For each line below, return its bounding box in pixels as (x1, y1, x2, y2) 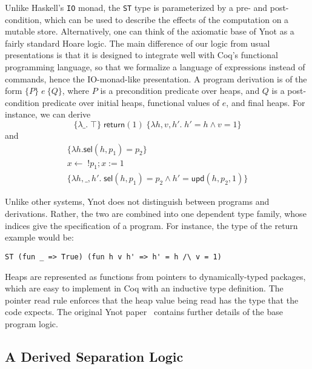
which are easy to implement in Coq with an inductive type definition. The (5, 282, 284, 294)
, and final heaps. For (226, 96, 305, 108)
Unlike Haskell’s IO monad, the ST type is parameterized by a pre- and (5, 1, 268, 13)
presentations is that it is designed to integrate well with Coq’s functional (5, 48, 278, 61)
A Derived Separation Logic (5, 347, 184, 365)
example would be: (5, 231, 74, 244)
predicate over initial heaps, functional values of (42, 96, 220, 108)
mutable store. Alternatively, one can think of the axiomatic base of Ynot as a (5, 25, 294, 38)
